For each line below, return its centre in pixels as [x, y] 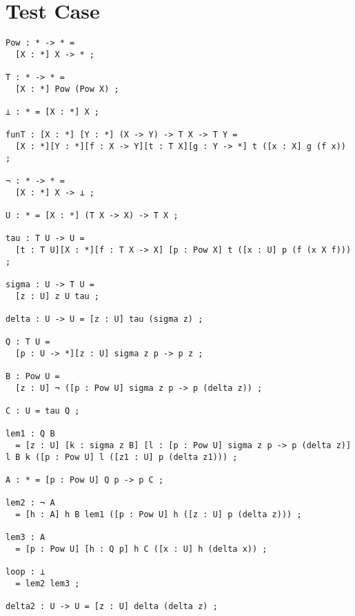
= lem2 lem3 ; [48, 583]
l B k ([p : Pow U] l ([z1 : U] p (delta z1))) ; [122, 457]
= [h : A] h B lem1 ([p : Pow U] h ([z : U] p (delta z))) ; [159, 515]
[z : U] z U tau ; [58, 296]
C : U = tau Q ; [43, 411]
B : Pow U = [33, 377]
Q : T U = [28, 342]
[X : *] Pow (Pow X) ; [67, 89]
